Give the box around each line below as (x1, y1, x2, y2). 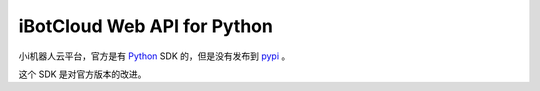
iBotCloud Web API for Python (18, 15, 274, 37)
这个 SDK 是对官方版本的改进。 (18, 68, 147, 80)
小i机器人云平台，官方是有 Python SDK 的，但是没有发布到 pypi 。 (18, 50, 291, 62)
